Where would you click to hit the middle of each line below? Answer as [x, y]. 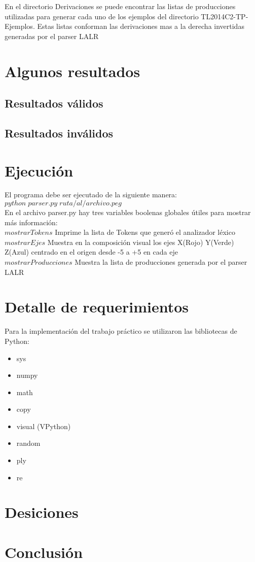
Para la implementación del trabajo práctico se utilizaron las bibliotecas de [121, 331]
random [28, 443]
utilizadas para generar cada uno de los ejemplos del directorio [102, 16]
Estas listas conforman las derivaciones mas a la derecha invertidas [141, 26]
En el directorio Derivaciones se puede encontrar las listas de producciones [120, 6]
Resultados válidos [54, 103]
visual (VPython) [44, 426]
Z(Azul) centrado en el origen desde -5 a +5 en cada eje [91, 252]
